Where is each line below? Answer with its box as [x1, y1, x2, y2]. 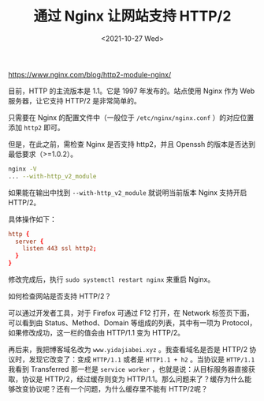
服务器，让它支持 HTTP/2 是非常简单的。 [8, 96, 141, 105]
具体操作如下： [8, 214, 57, 223]
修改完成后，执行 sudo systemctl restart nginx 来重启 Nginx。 [8, 275, 215, 284]
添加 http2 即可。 [8, 122, 65, 132]
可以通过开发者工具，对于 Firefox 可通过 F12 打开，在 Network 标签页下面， [8, 309, 254, 318]
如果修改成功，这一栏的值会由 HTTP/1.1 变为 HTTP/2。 [8, 328, 185, 338]
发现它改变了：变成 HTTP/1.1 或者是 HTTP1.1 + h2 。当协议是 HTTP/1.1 [28, 354, 255, 364]
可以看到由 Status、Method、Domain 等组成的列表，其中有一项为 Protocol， [8, 318, 257, 328]
